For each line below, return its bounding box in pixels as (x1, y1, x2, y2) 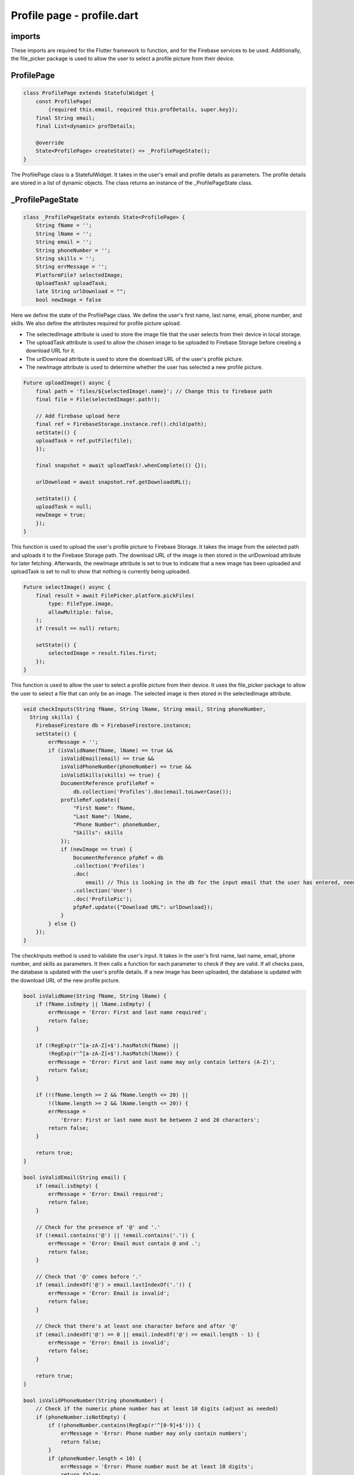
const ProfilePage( (35, 98, 93, 104)
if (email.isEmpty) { (35, 1182, 99, 1189)
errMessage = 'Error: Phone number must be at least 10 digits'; (60, 1463, 254, 1470)
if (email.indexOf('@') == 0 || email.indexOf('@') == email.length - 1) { (35, 1331, 260, 1338)
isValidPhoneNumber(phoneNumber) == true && (60, 763, 192, 770)
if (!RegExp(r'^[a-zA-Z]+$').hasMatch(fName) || (35, 1042, 179, 1049)
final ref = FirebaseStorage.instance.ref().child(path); (35, 421, 207, 428)
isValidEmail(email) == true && (60, 755, 155, 762)
